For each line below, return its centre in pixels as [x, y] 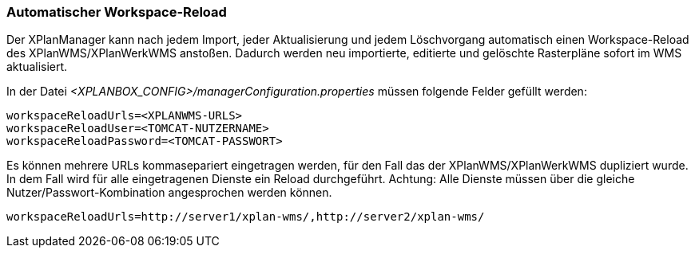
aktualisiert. [37, 67]
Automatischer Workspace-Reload [117, 12]
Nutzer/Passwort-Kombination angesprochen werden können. [169, 193]
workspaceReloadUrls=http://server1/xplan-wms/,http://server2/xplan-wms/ [246, 217]
